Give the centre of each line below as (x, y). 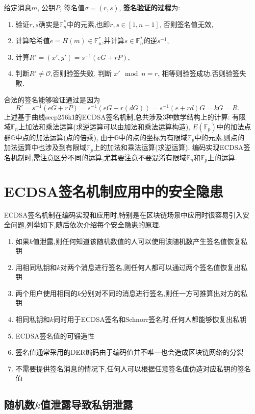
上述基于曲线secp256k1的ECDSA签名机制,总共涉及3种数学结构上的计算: (117, 117)
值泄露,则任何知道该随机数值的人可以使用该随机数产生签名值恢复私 (140, 241)
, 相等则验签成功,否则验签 (199, 73)
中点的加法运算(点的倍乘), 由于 (65, 137)
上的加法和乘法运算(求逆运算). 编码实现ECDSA (168, 147)
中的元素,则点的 (219, 137)
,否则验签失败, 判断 (81, 73)
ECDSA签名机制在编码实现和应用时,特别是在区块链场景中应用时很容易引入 (123, 215)
